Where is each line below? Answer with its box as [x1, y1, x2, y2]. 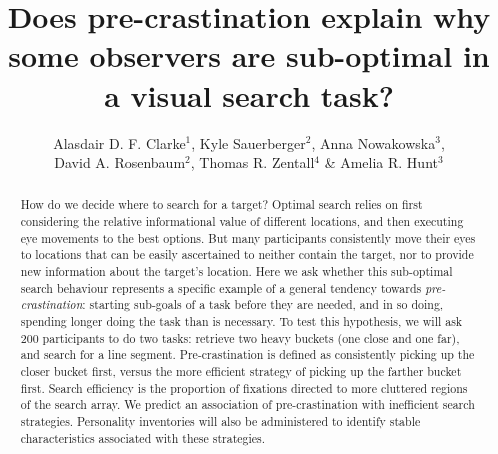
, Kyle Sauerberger [191, 132, 306, 153]
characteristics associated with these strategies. [20, 429, 266, 446]
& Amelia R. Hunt [324, 152, 438, 173]
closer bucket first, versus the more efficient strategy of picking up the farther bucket [20, 363, 462, 380]
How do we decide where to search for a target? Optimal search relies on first [20, 196, 423, 213]
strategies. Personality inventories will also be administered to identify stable [20, 413, 421, 430]
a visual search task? [104, 74, 394, 115]
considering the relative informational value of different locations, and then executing [20, 213, 464, 230]
